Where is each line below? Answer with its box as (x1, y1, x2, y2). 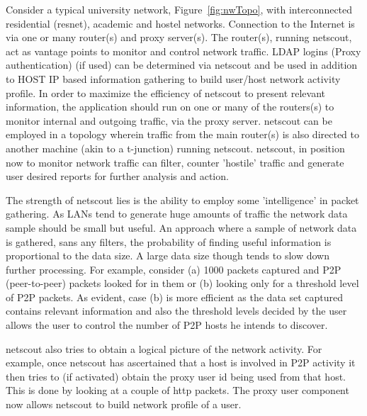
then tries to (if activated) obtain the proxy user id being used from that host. (6, 369, 346, 383)
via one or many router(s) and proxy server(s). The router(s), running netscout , (6, 30, 352, 45)
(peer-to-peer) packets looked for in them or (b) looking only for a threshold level (6, 276, 359, 291)
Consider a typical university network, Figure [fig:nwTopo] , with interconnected (6, 2, 353, 16)
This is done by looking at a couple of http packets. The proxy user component (6, 383, 349, 398)
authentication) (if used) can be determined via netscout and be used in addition (6, 57, 358, 72)
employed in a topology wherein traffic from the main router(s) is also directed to (6, 127, 359, 142)
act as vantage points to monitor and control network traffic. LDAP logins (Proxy (6, 43, 361, 58)
